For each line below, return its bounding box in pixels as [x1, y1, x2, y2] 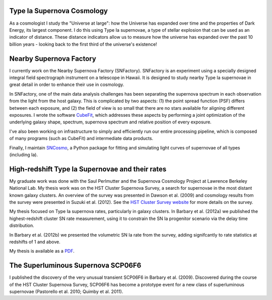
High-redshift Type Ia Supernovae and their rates [9, 165, 167, 173]
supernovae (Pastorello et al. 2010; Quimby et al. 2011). [9, 288, 123, 294]
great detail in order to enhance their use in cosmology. [9, 82, 124, 88]
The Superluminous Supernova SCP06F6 [9, 261, 142, 270]
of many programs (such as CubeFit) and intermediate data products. [9, 135, 154, 141]
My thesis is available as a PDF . [9, 248, 75, 254]
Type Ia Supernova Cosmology [9, 7, 108, 15]
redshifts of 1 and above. [9, 239, 60, 245]
